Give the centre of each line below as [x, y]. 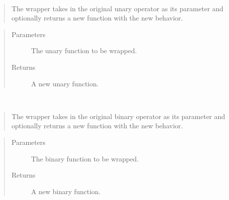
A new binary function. [66, 191]
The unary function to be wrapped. [84, 50]
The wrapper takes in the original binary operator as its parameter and [118, 116]
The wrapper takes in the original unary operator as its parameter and [117, 8]
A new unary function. [65, 83]
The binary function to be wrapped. [85, 158]
